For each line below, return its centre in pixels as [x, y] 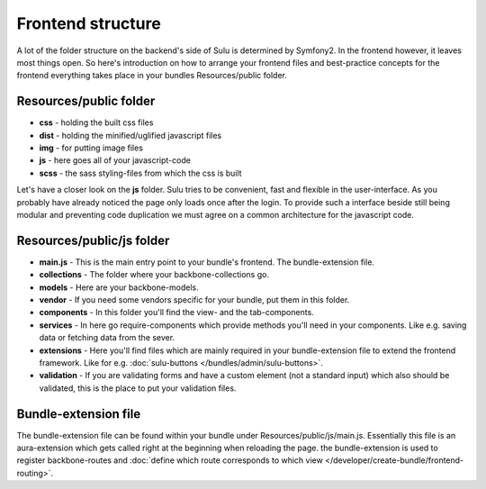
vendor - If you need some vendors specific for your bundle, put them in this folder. [194, 300]
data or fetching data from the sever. [107, 338]
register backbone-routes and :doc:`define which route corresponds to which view [170, 460]
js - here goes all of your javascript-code [115, 160]
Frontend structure [89, 23]
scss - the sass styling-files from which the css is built [140, 173]
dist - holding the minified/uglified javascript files [130, 135]
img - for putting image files [91, 148]
